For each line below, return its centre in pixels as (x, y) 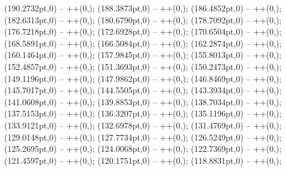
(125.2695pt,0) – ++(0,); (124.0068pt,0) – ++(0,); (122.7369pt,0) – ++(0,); (143, 149)
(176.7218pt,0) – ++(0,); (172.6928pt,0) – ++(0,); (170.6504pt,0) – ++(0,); (143, 31)
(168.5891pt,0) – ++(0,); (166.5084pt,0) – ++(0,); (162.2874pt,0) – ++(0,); (143, 43)
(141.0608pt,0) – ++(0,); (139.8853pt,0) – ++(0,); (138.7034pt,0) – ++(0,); (143, 101)
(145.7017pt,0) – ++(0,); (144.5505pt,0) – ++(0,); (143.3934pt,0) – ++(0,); (143, 90)
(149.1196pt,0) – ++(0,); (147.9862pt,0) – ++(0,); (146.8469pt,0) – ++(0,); (143, 78)
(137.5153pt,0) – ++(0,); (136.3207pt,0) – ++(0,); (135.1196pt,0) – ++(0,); (143, 113)
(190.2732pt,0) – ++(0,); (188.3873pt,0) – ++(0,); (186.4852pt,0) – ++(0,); (143, 8)
